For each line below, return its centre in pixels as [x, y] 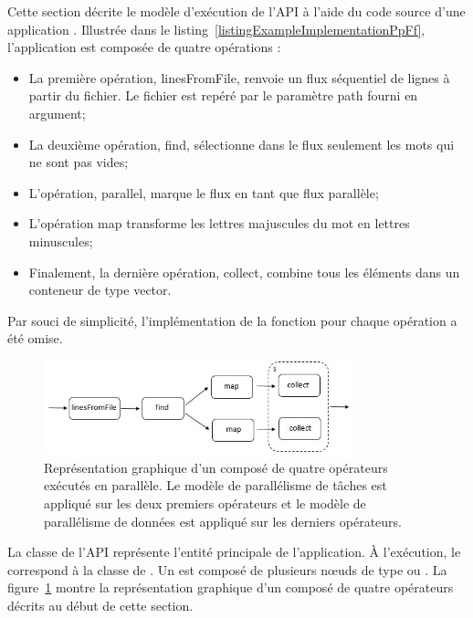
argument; [57, 113]
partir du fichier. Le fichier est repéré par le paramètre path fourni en [223, 95]
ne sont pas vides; [79, 162]
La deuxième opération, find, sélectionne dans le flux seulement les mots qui [242, 144]
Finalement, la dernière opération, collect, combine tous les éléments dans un [244, 272]
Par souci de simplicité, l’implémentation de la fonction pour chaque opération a [232, 320]
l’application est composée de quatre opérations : [144, 47]
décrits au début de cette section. [100, 605]
